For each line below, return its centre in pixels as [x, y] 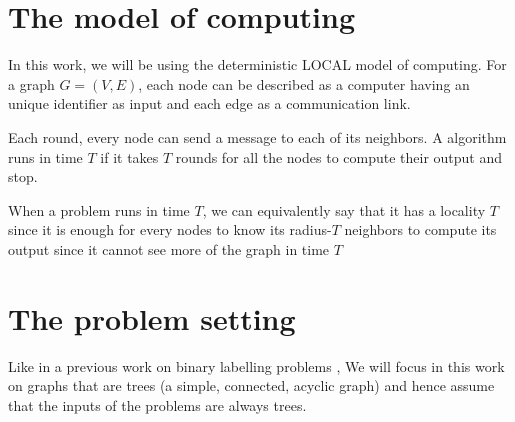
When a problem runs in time [99, 209]
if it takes [129, 156]
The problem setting [152, 317]
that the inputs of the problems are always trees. [157, 404]
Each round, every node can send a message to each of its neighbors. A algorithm [257, 136]
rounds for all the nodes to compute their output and [339, 156]
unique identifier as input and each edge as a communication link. [209, 103]
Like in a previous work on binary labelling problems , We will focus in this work [256, 365]
